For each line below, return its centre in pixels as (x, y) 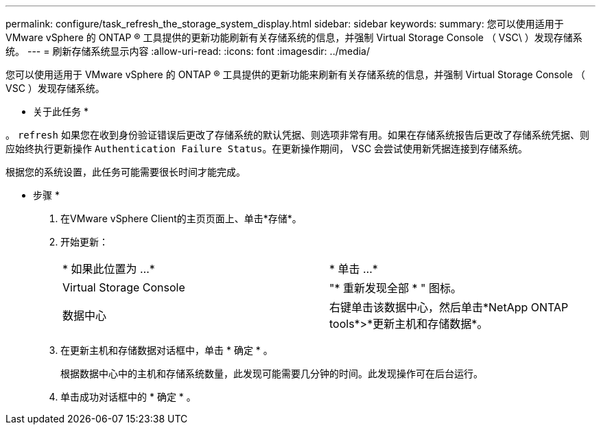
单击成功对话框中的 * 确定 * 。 (128, 397)
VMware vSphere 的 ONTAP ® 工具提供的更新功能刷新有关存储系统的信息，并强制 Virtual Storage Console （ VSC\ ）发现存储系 (294, 37)
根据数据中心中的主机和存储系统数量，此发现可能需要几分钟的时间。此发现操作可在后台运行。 (272, 373)
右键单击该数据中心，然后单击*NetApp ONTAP (449, 307)
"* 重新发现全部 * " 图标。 (396, 288)
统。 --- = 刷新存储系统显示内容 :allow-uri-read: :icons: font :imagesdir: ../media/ (188, 51)
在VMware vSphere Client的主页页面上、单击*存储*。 (181, 218)
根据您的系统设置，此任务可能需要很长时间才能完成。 (126, 172)
